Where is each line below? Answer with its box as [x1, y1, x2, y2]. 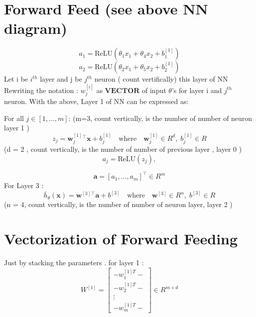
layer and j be [40, 74, 82, 84]
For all [4, 112, 24, 123]
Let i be [4, 74, 28, 84]
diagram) [4, 18, 67, 38]
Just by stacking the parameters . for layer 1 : [4, 257, 144, 267]
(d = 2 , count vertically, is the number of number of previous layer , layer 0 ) [4, 144, 242, 154]
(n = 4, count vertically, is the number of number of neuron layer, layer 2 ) [4, 199, 233, 210]
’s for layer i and [171, 85, 222, 95]
